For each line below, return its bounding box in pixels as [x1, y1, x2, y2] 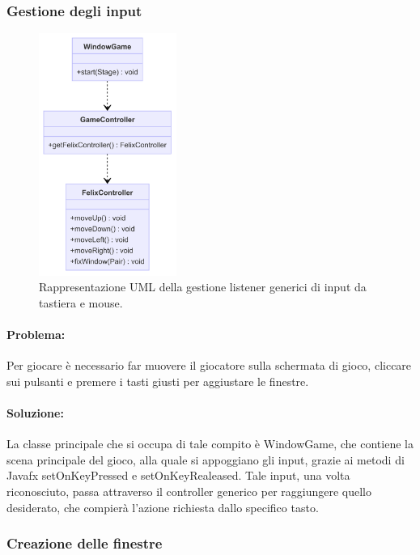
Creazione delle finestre [6, 533, 163, 553]
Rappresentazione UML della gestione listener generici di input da [39, 278, 367, 295]
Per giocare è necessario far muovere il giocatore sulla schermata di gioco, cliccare [6, 357, 412, 374]
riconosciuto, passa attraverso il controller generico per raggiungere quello [6, 482, 371, 499]
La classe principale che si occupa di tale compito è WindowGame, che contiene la [6, 435, 414, 452]
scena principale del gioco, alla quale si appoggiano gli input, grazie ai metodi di [6, 451, 405, 468]
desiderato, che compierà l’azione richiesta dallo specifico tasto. [6, 498, 319, 515]
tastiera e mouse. [39, 294, 123, 311]
